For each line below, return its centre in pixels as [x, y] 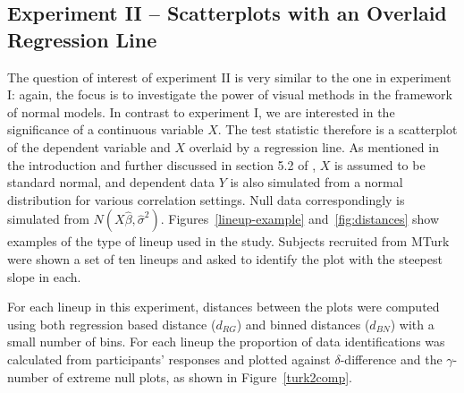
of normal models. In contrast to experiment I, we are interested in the [201, 111]
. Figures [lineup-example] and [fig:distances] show [300, 219]
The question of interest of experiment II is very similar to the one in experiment [229, 77]
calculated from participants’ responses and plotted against [169, 359]
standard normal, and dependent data [111, 182]
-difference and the [391, 359]
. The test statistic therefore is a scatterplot [337, 129]
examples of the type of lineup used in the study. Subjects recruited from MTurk [228, 241]
